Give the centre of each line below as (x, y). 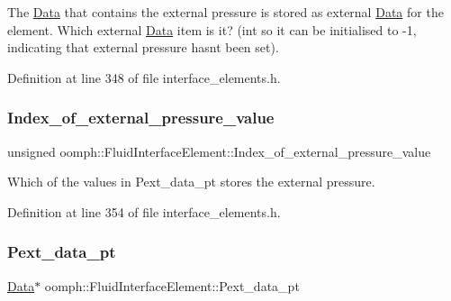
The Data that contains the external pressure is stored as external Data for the (225, 12)
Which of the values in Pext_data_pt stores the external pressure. (191, 182)
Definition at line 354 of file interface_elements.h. (144, 211)
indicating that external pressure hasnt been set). (143, 47)
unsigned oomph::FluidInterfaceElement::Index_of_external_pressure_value (219, 151)
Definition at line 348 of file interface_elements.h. (144, 77)
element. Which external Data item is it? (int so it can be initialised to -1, (212, 29)
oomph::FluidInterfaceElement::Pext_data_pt (172, 285)
